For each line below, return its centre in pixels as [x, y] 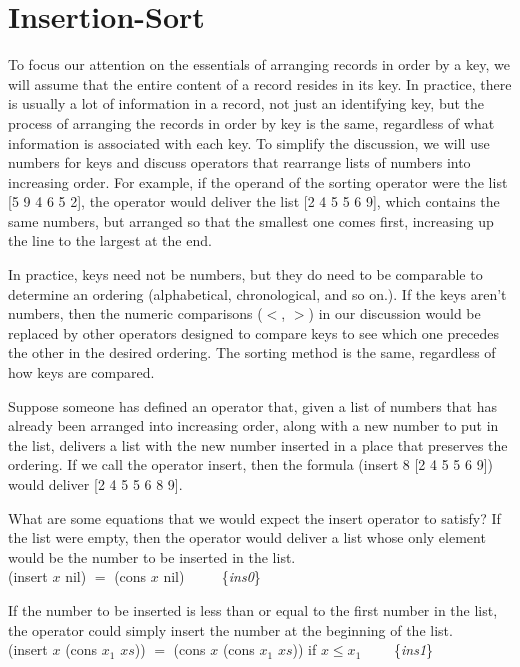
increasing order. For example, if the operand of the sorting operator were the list [258, 181]
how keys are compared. [81, 372]
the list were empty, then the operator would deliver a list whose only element [247, 537]
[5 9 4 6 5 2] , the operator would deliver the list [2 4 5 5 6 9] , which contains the [254, 201]
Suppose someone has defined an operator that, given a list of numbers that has [253, 405]
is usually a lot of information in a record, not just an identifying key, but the [246, 103]
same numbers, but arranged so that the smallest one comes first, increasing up [251, 220]
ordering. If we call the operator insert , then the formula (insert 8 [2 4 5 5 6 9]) [250, 464]
